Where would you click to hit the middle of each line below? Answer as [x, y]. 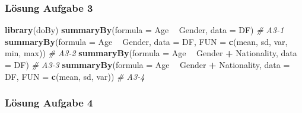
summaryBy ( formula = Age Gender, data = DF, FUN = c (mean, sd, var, [146, 41]
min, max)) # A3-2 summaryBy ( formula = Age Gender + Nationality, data [151, 53]
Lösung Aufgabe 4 [49, 103]
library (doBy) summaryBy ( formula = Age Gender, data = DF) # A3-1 [144, 30]
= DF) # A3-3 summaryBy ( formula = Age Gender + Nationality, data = [147, 64]
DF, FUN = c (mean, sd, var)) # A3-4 [75, 76]
